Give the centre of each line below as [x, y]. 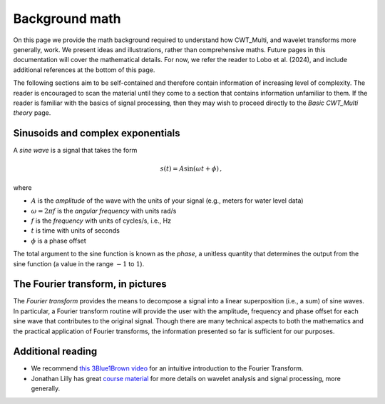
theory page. [32, 113]
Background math [67, 19]
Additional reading [55, 352]
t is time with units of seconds [76, 231]
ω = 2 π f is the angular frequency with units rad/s [104, 211]
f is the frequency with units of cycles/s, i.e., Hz [101, 221]
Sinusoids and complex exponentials [97, 133]
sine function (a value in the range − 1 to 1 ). [79, 263]
